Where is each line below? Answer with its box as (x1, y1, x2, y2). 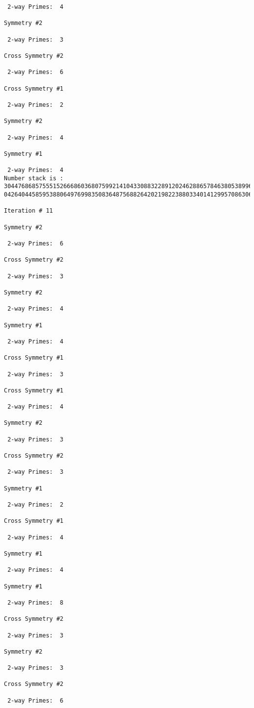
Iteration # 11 (4, 207, 53, 215)
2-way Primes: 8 (7, 599, 63, 606)
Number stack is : (4, 174, 63, 182)
